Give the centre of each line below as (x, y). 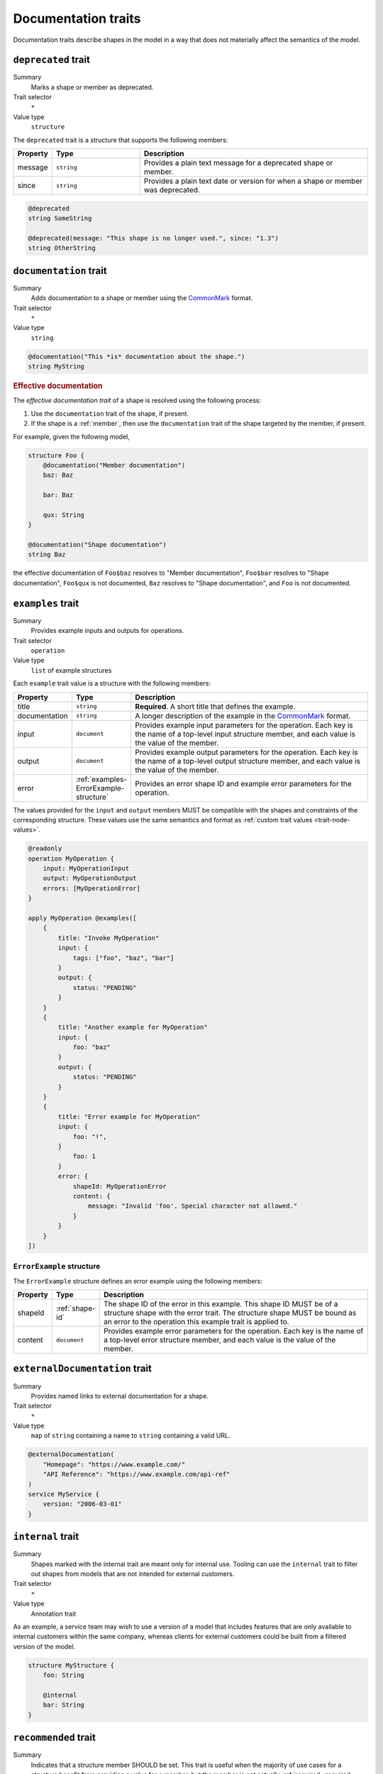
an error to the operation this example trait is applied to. (197, 1322)
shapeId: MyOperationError (120, 1186)
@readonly (45, 849)
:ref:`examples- (101, 779)
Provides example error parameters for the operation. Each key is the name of (234, 1331)
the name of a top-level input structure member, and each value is (245, 734)
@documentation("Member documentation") (114, 465)
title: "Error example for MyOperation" (129, 1117)
